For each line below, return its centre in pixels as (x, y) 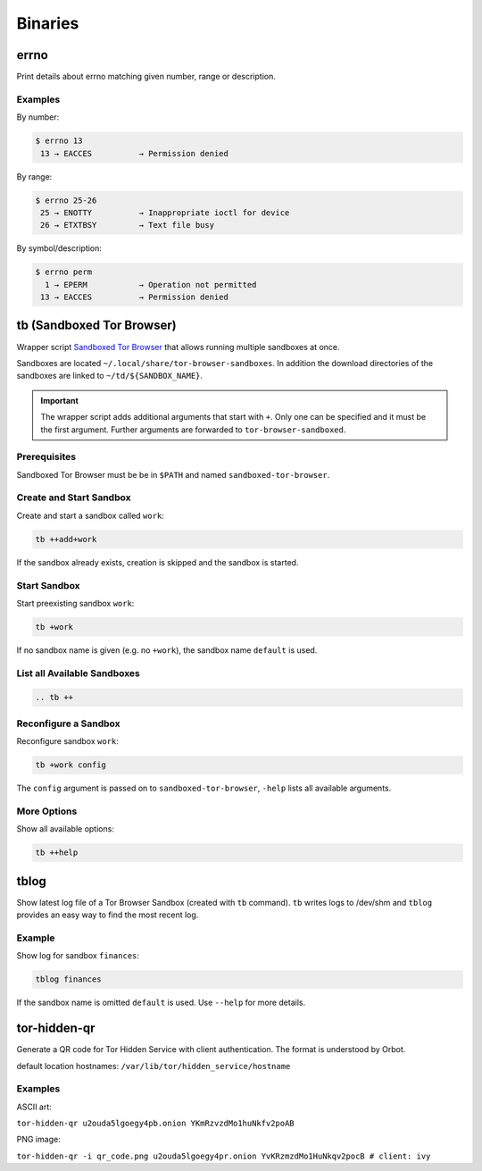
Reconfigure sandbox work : (68, 741)
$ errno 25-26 (66, 200)
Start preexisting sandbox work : (75, 603)
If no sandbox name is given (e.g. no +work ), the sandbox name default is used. (167, 650)
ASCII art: (34, 1107)
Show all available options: (66, 829)
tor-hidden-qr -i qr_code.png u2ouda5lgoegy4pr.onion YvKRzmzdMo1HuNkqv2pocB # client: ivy (224, 1156)
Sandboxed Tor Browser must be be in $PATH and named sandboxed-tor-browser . (173, 474)
